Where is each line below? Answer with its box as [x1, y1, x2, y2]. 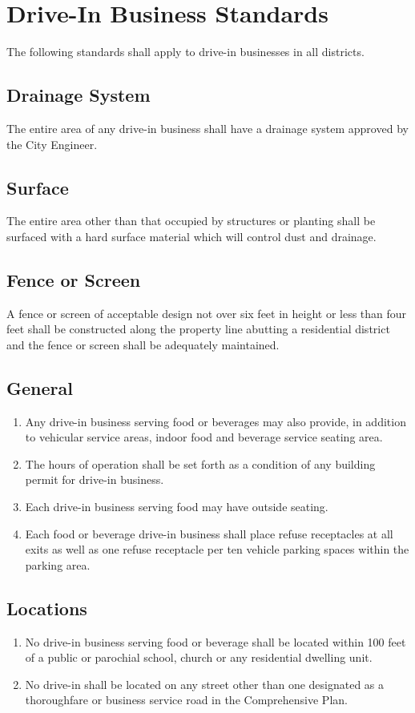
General [6, 375, 73, 400]
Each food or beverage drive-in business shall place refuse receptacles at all [25, 525, 393, 542]
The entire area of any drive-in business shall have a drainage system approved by [6, 119, 409, 136]
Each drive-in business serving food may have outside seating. [25, 498, 328, 515]
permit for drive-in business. [25, 471, 164, 488]
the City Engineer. [6, 135, 98, 152]
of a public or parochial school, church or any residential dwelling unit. [25, 649, 373, 666]
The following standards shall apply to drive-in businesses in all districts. [6, 43, 365, 60]
